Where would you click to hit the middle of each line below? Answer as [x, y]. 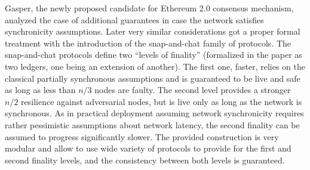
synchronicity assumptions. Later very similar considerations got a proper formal [153, 31]
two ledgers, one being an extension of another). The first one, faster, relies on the [155, 66]
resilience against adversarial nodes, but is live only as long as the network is [162, 101]
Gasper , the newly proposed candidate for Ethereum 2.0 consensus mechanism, [149, 8]
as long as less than [40, 90]
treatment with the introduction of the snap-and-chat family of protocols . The [148, 43]
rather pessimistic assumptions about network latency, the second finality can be [152, 124]
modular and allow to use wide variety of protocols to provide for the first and [148, 148]
